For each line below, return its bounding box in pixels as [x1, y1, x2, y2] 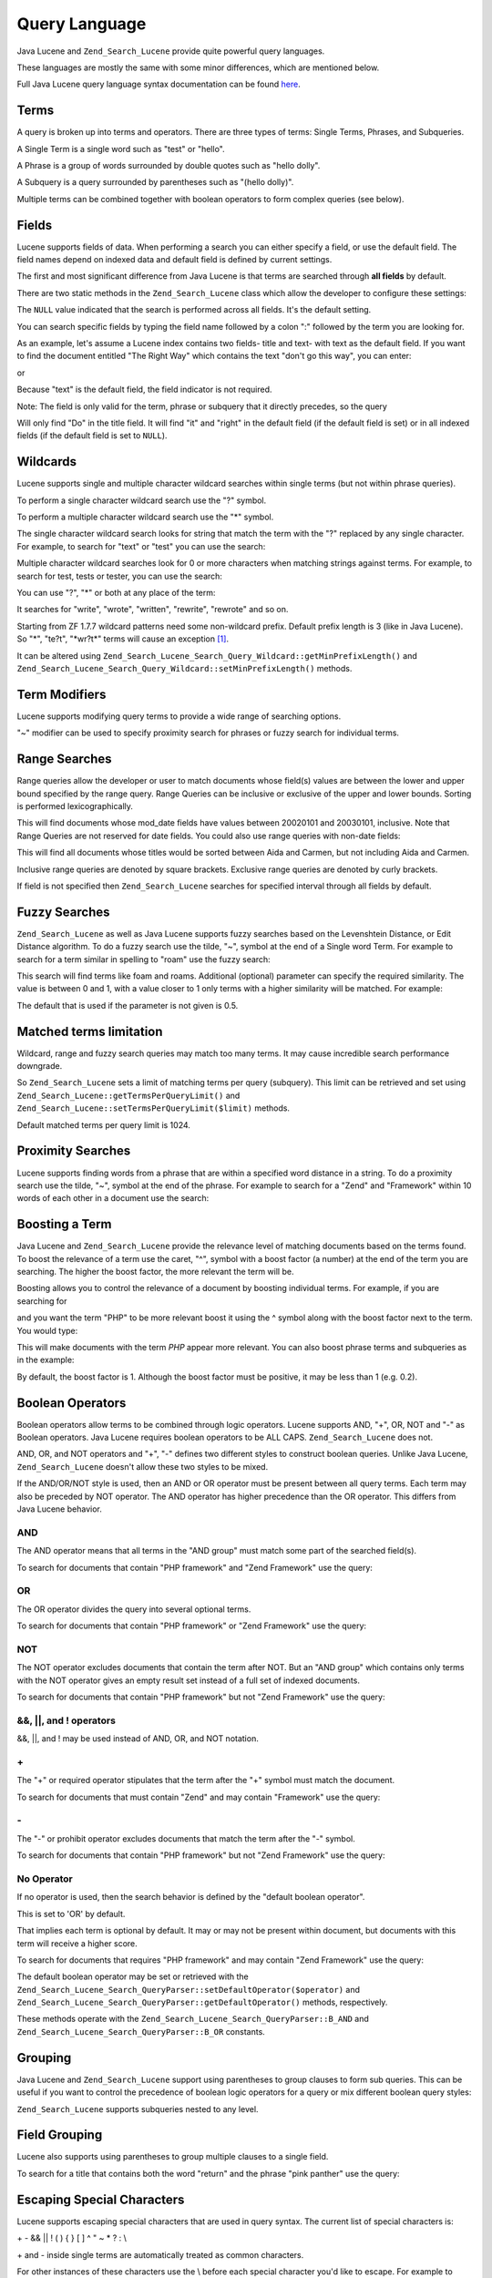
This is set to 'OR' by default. [16, 1908, 126, 1919]
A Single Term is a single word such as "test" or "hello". [16, 143, 225, 154]
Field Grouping [16, 2128, 103, 2143]
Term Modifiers [16, 686, 107, 702]
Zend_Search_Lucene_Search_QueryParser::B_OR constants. [16, 2026, 266, 2037]
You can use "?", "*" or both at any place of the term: [16, 588, 216, 599]
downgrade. [16, 1061, 63, 1072]
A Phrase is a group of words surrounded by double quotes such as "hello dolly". [16, 160, 321, 171]
